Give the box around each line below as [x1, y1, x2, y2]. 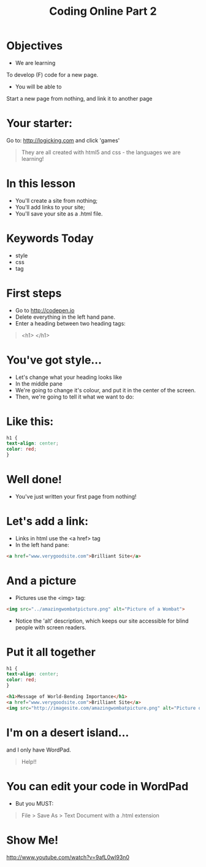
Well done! [6, 473, 63, 486]
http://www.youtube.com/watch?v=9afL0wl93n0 [6, 853, 130, 861]
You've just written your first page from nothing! [15, 493, 137, 500]
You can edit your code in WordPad [6, 779, 189, 793]
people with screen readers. [15, 623, 87, 631]
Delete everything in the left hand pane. [15, 313, 115, 321]
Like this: [6, 414, 54, 428]
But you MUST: [15, 799, 54, 807]
